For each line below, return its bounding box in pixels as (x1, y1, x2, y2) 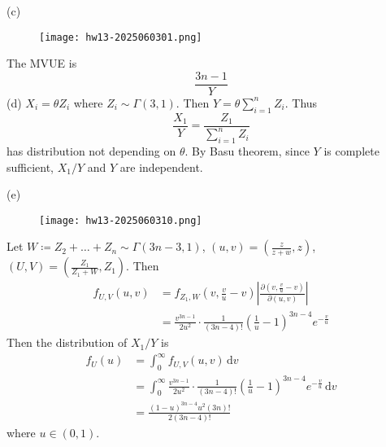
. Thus (284, 94, 318, 111)
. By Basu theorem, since (184, 142, 310, 159)
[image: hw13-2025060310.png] (39, 214, 202, 226)
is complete (323, 142, 379, 159)
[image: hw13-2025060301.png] (39, 31, 202, 43)
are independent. (119, 158, 203, 175)
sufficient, (7, 158, 54, 175)
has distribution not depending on (7, 142, 176, 159)
